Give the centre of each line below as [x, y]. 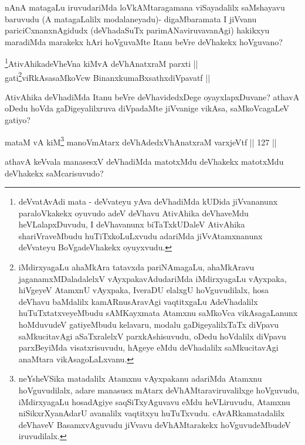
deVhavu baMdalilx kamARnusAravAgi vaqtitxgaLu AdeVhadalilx [138, 301]
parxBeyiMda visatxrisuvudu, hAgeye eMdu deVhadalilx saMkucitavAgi [148, 347]
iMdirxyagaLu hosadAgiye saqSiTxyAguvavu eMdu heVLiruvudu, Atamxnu [154, 401]
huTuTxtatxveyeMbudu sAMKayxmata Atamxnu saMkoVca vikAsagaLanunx [158, 313]
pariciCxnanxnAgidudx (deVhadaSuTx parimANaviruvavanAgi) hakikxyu [137, 30]
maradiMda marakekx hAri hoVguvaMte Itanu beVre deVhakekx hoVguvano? [144, 41]
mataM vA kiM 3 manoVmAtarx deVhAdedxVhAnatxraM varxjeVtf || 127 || [141, 141]
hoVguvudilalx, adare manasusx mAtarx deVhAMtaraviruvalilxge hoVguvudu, [159, 390]
